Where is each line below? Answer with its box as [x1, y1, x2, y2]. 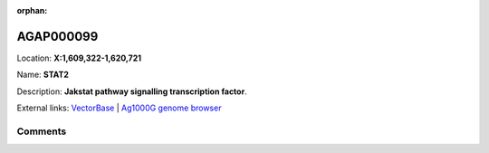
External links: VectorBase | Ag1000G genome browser [16, 102, 222, 113]
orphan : [16, 5, 48, 15]
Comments [16, 125, 67, 138]
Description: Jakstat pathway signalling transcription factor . [16, 86, 248, 97]
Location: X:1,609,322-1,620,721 [16, 53, 142, 63]
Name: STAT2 [16, 69, 70, 81]
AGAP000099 [16, 28, 99, 44]
